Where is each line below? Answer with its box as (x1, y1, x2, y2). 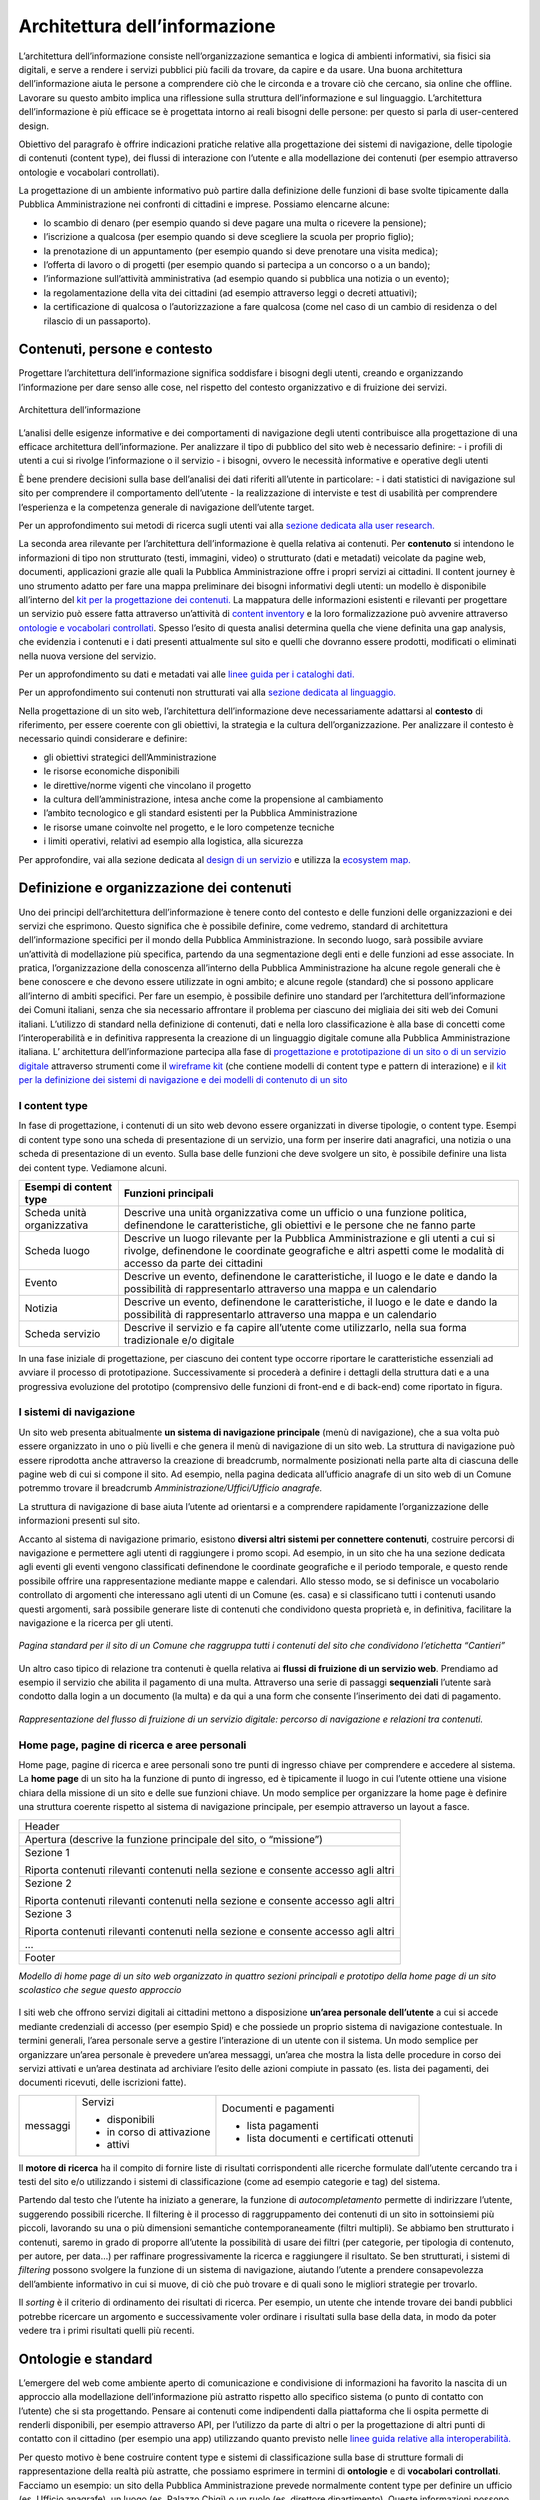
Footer (24, 1950, 56, 1964)
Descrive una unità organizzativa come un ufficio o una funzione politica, (123, 1205, 467, 1219)
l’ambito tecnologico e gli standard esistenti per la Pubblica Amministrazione (43, 807, 358, 819)
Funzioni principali (123, 1186, 214, 1200)
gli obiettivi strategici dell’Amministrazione (43, 751, 217, 763)
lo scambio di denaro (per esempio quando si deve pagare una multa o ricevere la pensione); (43, 216, 427, 229)
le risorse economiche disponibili (43, 765, 180, 777)
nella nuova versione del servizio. (18, 650, 157, 662)
